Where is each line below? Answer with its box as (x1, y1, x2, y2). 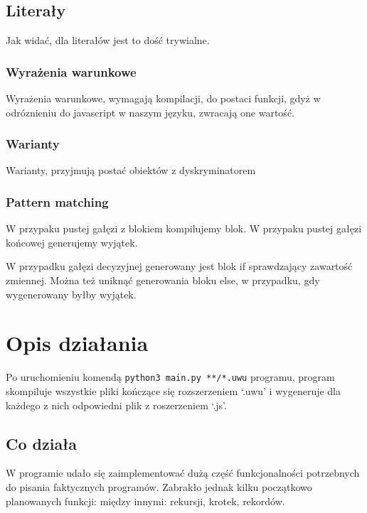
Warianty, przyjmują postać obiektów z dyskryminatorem (6, 163, 256, 178)
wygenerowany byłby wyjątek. (6, 286, 137, 301)
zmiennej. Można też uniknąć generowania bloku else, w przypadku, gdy (6, 273, 320, 288)
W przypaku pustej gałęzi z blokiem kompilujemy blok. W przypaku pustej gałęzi (6, 221, 362, 236)
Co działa (6, 432, 78, 454)
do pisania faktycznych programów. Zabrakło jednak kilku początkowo (6, 479, 312, 494)
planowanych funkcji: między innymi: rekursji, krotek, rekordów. (6, 493, 285, 508)
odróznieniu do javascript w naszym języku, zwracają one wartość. (6, 104, 294, 119)
